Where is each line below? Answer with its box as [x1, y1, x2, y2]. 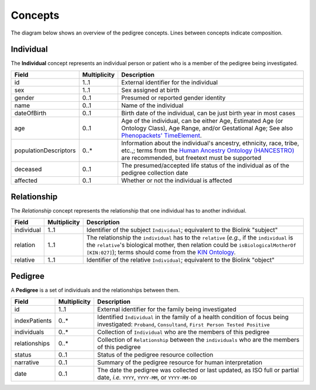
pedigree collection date [121, 169, 188, 177]
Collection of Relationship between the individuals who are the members [97, 336, 300, 344]
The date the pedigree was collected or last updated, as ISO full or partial [97, 366, 299, 374]
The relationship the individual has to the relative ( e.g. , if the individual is [86, 233, 294, 241]
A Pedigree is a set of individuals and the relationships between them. [11, 287, 180, 294]
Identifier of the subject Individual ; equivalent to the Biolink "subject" [86, 225, 278, 234]
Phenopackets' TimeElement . [121, 131, 202, 139]
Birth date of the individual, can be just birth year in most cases [121, 109, 296, 117]
